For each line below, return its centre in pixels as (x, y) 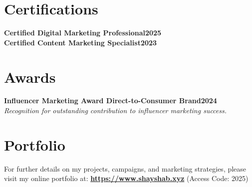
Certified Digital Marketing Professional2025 (83, 33)
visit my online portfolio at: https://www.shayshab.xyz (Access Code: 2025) (126, 178)
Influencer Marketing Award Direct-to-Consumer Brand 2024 (111, 100)
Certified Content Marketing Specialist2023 (81, 42)
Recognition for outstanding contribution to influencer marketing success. (116, 110)
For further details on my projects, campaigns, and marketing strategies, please (125, 168)
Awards (30, 77)
